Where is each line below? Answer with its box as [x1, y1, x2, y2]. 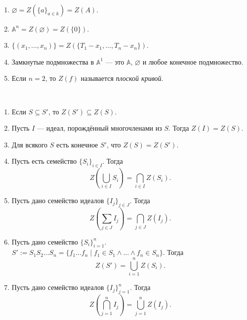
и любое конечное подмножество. [142, 56, 244, 67]
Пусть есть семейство [11, 156, 77, 166]
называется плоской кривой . [81, 73, 164, 83]
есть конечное [56, 139, 98, 149]
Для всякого [11, 139, 48, 149]
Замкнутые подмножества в [11, 56, 94, 67]
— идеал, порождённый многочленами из [37, 123, 162, 133]
